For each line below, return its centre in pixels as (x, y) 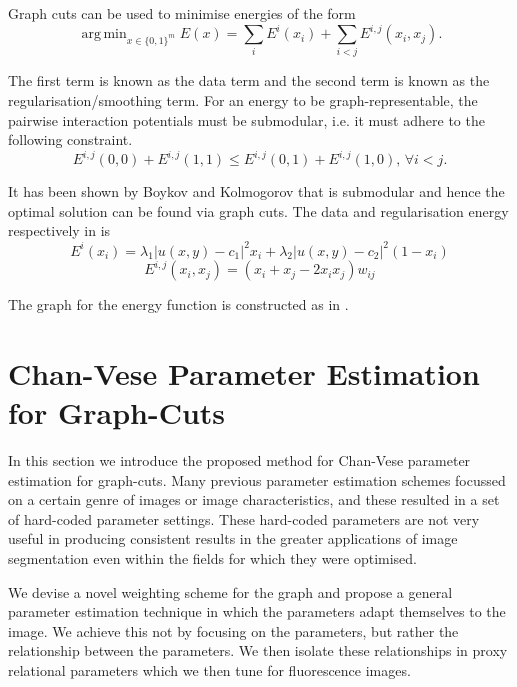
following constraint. (70, 139)
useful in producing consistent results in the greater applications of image (233, 538)
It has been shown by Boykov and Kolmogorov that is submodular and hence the (256, 191)
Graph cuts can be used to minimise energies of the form (182, 13)
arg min (104, 34)
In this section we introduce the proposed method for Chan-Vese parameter (239, 459)
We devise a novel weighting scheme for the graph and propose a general (230, 591)
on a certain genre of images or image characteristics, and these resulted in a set (254, 499)
